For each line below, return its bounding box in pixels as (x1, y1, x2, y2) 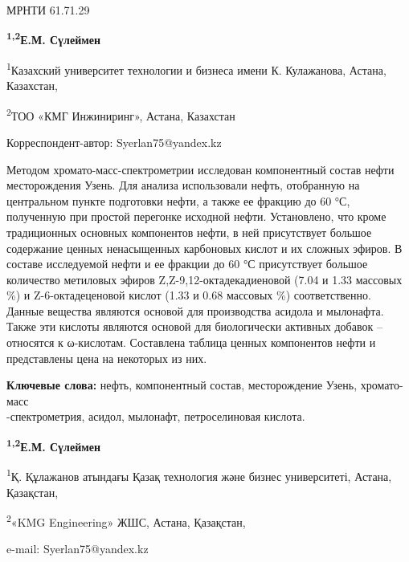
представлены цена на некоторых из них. (6, 349, 207, 366)
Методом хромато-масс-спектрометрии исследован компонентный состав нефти (6, 161, 395, 177)
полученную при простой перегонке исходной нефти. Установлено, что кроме (6, 208, 387, 225)
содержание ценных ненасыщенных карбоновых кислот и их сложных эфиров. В (6, 239, 403, 256)
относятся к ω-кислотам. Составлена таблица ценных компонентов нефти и (6, 334, 376, 351)
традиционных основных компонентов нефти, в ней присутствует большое (6, 223, 372, 240)
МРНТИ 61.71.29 (6, 2, 90, 18)
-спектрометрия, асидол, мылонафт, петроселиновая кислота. (6, 408, 305, 425)
